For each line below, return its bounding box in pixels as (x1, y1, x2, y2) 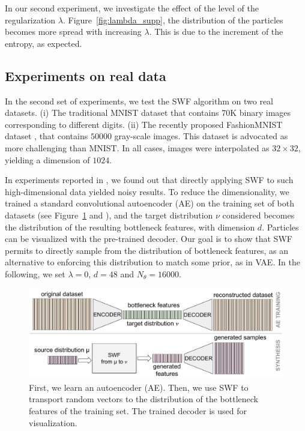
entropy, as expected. (5, 37, 82, 49)
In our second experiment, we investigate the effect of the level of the (5, 2, 259, 14)
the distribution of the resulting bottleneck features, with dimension (5, 220, 255, 233)
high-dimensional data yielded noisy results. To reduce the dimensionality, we (5, 185, 289, 197)
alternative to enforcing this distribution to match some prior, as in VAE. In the (5, 256, 300, 268)
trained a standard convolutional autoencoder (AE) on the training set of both (5, 197, 295, 209)
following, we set (5, 267, 65, 280)
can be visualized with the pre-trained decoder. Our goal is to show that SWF (5, 232, 292, 245)
